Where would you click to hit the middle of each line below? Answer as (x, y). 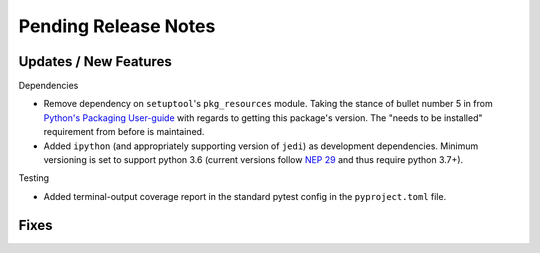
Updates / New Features (95, 61)
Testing (34, 178)
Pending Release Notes (117, 26)
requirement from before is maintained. (124, 132)
